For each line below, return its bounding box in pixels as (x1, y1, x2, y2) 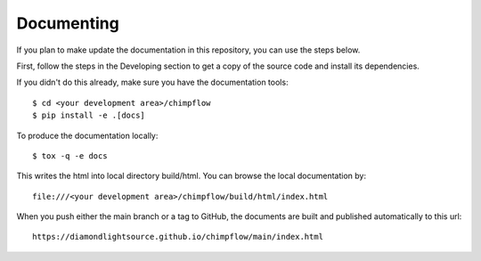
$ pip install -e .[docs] (32, 110, 146, 120)
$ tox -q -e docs (32, 151, 108, 160)
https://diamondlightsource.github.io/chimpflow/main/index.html (32, 232, 324, 242)
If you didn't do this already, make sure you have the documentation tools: (16, 77, 289, 88)
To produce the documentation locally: (16, 130, 159, 141)
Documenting (16, 13, 119, 33)
